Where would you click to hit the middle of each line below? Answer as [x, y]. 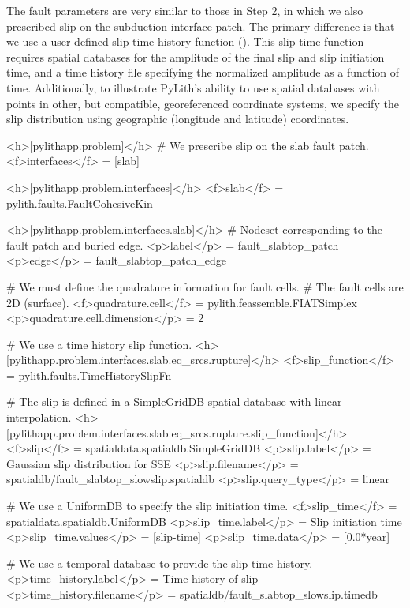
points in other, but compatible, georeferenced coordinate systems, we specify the [203, 103]
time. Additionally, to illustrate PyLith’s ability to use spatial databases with [193, 87]
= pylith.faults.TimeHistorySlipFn [89, 375]
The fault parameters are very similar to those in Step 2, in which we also [185, 10]
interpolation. [39, 417]
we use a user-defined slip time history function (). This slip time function [185, 41]
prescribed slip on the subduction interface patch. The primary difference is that [201, 26]
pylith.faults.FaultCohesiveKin [80, 203]
